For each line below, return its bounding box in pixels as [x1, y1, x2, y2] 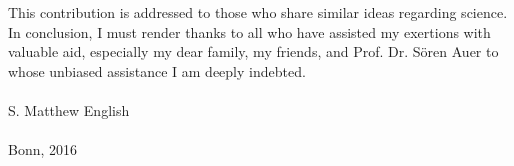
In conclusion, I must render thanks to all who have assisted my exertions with [8, 21, 491, 42]
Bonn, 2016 [8, 139, 78, 160]
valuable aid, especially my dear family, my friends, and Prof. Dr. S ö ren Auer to [8, 41, 499, 62]
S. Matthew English [8, 99, 130, 120]
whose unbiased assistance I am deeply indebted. [8, 60, 306, 81]
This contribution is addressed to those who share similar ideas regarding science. [8, 2, 508, 22]
